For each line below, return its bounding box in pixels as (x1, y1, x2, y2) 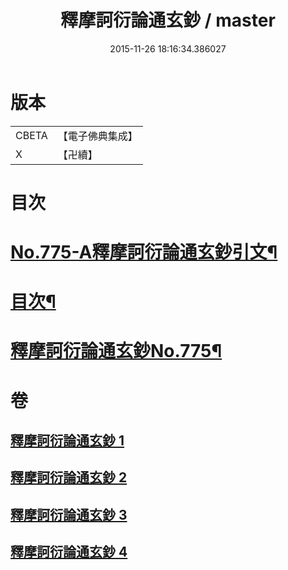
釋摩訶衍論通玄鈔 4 (10, 544, 128, 561)
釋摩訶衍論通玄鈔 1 (10, 432, 125, 450)
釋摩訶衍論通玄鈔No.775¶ (10, 340, 223, 363)
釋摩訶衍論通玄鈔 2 (10, 469, 128, 486)
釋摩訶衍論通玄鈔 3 (10, 506, 128, 523)
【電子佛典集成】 (57, 129, 138, 143)
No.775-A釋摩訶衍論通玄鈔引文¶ (10, 241, 278, 264)
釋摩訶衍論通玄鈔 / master (60, 9, 276, 32)
